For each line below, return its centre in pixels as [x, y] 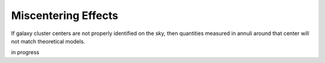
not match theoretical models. [48, 41]
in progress [25, 52]
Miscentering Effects [65, 15]
